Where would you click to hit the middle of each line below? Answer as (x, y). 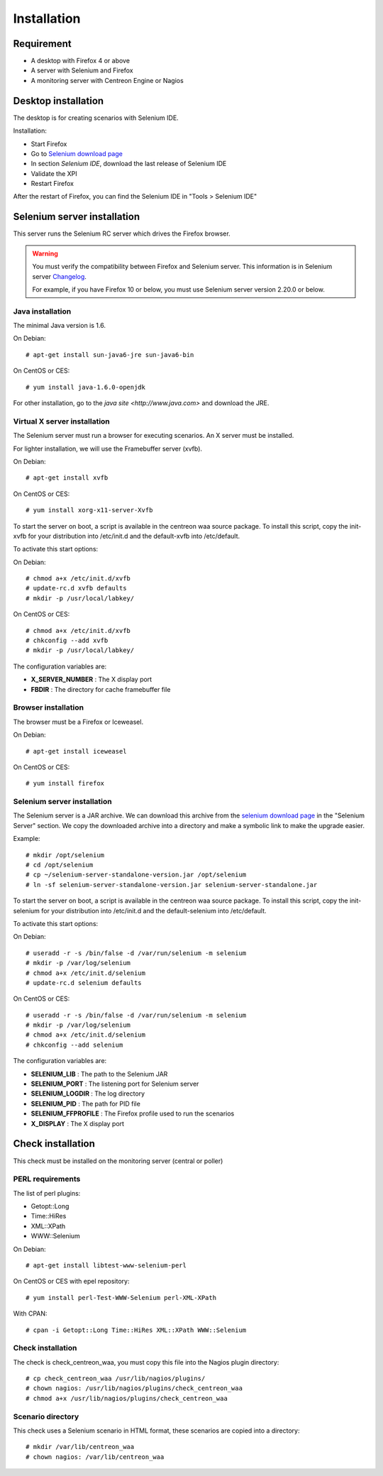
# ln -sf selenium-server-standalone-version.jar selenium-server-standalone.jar (172, 885)
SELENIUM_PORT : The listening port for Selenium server (115, 1084)
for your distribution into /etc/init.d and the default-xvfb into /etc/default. (134, 536)
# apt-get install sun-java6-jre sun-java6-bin (110, 354)
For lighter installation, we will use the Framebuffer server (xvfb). (107, 448)
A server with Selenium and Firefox (82, 70)
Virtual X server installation (61, 421)
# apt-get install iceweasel (76, 751)
